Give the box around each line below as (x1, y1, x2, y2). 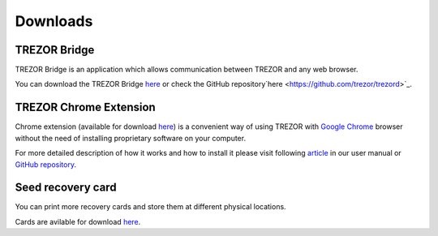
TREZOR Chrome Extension (15, 101, 156, 114)
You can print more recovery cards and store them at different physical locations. (15, 202, 287, 212)
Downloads (15, 12, 93, 30)
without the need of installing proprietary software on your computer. (15, 133, 247, 143)
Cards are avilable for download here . (15, 217, 141, 226)
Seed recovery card (15, 181, 117, 195)
